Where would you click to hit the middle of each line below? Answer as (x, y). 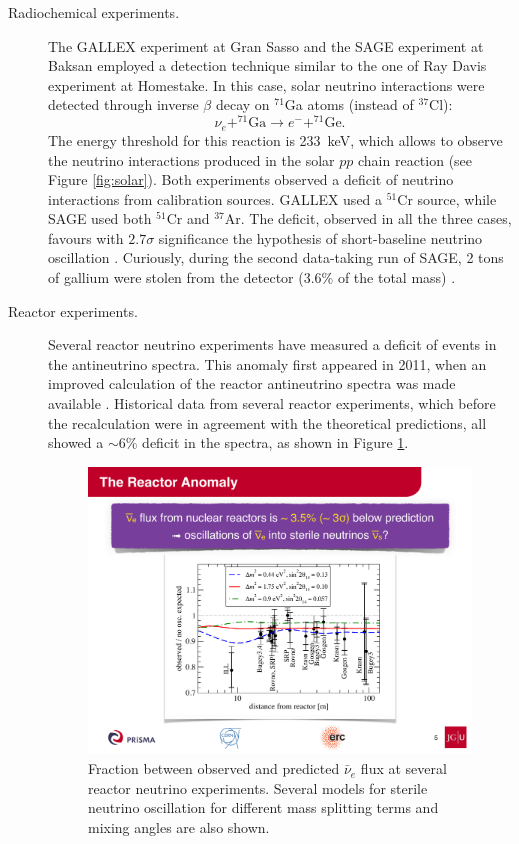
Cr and (188, 218)
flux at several (403, 768)
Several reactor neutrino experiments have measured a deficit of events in (272, 344)
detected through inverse (123, 104)
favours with (86, 237)
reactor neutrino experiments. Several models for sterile (258, 787)
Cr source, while (447, 198)
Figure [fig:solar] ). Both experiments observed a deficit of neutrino (251, 179)
